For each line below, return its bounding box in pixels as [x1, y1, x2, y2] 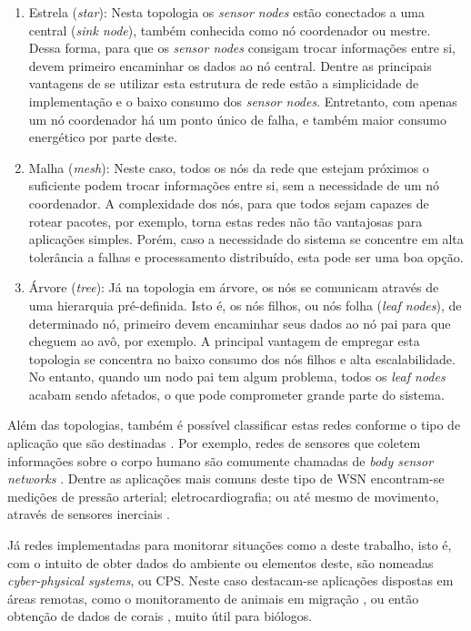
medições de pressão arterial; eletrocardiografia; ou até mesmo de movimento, [7, 486, 439, 505]
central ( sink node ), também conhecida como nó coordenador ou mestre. [28, 20, 431, 39]
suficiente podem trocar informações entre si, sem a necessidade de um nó [28, 176, 440, 195]
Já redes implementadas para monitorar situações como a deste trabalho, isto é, [7, 535, 452, 555]
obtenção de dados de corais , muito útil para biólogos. [7, 606, 313, 626]
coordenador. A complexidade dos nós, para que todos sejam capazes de [28, 193, 429, 212]
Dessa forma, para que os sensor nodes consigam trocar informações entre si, [28, 38, 456, 57]
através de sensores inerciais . [7, 504, 170, 524]
